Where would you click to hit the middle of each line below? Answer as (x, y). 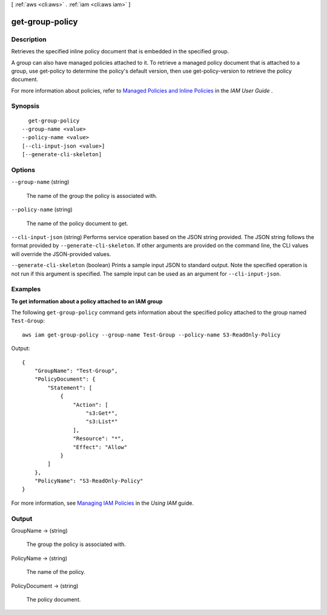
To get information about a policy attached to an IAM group (87, 301)
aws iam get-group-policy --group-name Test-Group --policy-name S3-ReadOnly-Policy (151, 335)
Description (29, 39)
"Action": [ (91, 405)
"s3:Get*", (102, 413)
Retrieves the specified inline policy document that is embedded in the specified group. (120, 51)
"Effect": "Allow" (100, 447)
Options (23, 170)
